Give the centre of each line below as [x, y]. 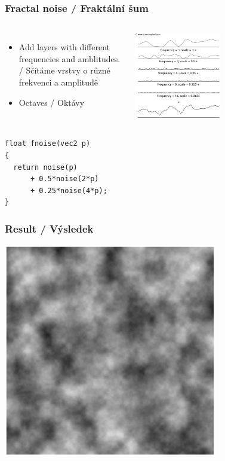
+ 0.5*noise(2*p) [64, 179]
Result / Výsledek [49, 228]
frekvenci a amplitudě [58, 82]
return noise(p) [45, 167]
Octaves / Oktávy [52, 102]
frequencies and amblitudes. [70, 58]
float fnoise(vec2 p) [48, 144]
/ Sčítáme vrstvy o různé [64, 70]
